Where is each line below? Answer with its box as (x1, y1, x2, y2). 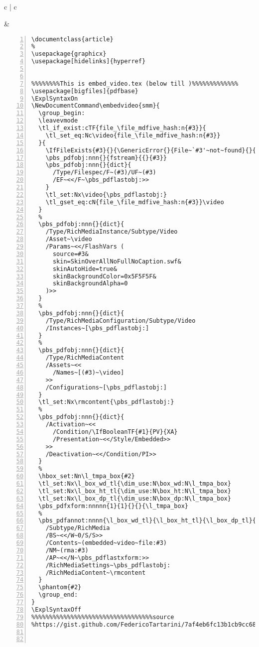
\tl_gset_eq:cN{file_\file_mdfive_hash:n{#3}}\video (45, 198, 224, 206)
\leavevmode (38, 117, 78, 125)
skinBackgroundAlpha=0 (52, 280, 128, 287)
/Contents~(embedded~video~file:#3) (45, 539, 167, 547)
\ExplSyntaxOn (31, 95, 78, 102)
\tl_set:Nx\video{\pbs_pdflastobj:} (45, 191, 167, 198)
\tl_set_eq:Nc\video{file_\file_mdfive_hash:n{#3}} (45, 131, 221, 139)
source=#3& (52, 250, 89, 258)
